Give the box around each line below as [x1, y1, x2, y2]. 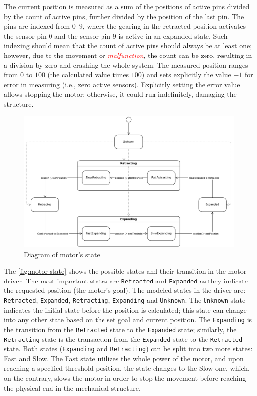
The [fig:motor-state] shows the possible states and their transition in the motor [4, 266, 247, 276]
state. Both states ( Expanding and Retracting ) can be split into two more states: [4, 343, 253, 354]
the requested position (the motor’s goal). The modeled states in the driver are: [4, 285, 246, 295]
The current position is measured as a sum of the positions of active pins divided [4, 1, 250, 11]
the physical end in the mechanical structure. [4, 382, 141, 393]
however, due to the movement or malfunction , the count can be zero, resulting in [4, 50, 252, 60]
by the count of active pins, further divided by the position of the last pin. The [4, 11, 244, 21]
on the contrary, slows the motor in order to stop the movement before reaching [4, 373, 246, 383]
